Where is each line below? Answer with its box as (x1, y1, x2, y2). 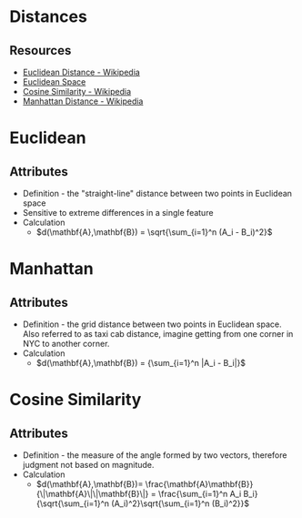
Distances (9, 6, 88, 27)
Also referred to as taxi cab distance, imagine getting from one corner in (22, 329, 294, 339)
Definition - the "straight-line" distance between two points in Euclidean (22, 188, 293, 198)
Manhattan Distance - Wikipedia (22, 96, 144, 107)
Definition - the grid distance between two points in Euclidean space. (22, 319, 282, 330)
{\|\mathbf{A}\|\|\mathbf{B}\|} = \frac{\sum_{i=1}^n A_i (35, 489, 242, 499)
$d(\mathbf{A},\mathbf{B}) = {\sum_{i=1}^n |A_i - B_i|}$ (35, 358, 247, 368)
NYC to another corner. (22, 339, 110, 349)
